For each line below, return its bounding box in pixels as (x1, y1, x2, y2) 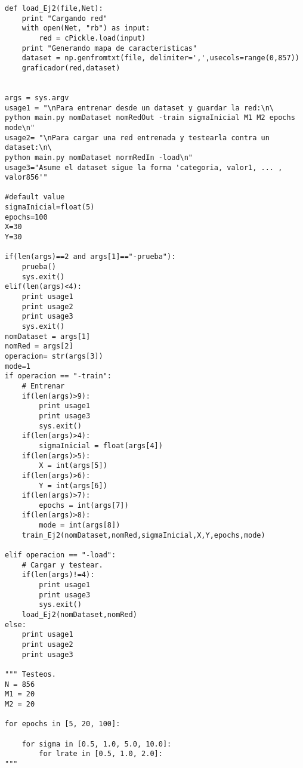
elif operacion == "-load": (5, 551, 116, 560)
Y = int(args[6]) (39, 481, 107, 490)
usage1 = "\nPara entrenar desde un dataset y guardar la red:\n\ (5, 103, 274, 112)
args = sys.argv (5, 93, 69, 102)
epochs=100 (5, 212, 48, 221)
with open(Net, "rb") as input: (21, 24, 150, 33)
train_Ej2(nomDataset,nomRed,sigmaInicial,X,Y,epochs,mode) (21, 530, 265, 539)
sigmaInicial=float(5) (5, 203, 95, 212)
